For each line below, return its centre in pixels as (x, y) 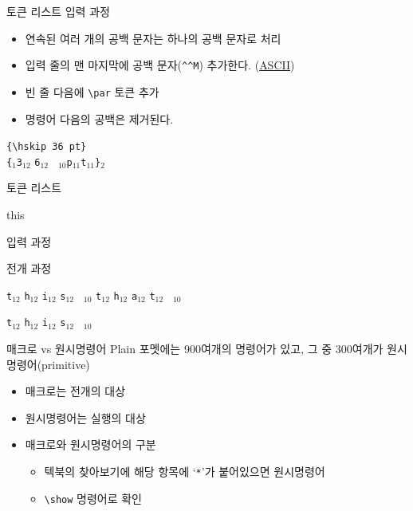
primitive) (66, 364)
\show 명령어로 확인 (93, 498)
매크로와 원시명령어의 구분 (90, 444)
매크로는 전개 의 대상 (75, 391)
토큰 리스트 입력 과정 (58, 11)
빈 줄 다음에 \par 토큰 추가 (92, 91)
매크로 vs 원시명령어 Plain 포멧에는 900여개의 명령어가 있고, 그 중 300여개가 (195, 349)
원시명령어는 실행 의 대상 (85, 417)
